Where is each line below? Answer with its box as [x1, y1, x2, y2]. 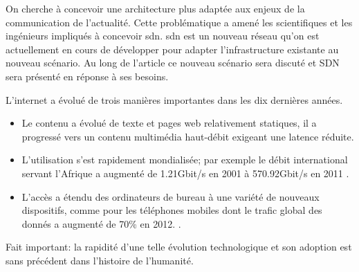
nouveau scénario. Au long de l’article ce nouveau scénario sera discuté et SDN [6, 55, 340, 70]
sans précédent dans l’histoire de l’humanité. [6, 253, 194, 267]
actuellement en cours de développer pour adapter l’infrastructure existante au [6, 42, 339, 56]
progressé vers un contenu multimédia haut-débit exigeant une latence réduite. [21, 129, 354, 143]
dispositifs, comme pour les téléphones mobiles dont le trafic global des [21, 203, 322, 217]
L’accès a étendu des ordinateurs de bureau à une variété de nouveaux [21, 189, 320, 203]
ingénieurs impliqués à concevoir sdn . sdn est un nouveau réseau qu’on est [6, 28, 320, 43]
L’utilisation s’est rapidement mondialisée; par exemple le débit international [21, 152, 348, 167]
